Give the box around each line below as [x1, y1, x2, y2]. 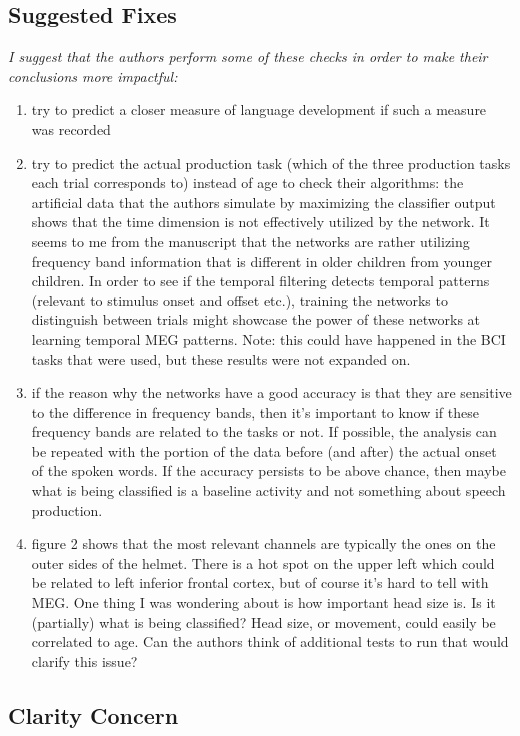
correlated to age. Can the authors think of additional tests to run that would [31, 631, 509, 652]
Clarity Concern [8, 699, 179, 730]
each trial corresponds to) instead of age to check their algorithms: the [31, 172, 464, 193]
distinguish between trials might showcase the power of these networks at [31, 309, 481, 330]
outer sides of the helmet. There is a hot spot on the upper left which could [31, 552, 495, 573]
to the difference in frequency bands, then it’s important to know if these [31, 401, 479, 422]
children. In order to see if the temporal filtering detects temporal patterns [31, 270, 490, 291]
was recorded [31, 118, 111, 139]
